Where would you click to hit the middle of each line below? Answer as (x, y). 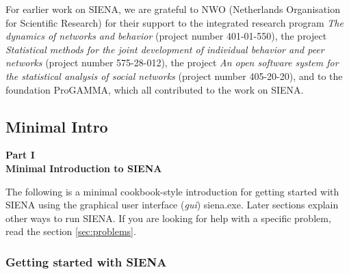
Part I (20, 155)
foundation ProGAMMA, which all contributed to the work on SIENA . (155, 89)
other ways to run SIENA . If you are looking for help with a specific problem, (168, 218)
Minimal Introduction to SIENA (84, 168)
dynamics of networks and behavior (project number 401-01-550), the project (166, 36)
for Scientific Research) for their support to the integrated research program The (174, 22)
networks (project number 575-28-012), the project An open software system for (172, 63)
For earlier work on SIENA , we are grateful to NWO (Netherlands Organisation (173, 9)
